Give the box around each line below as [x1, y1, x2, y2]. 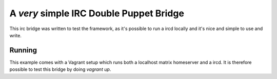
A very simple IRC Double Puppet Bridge [9, 8, 185, 19]
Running [9, 46, 37, 55]
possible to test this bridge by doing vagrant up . [9, 66, 111, 72]
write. [9, 32, 22, 38]
